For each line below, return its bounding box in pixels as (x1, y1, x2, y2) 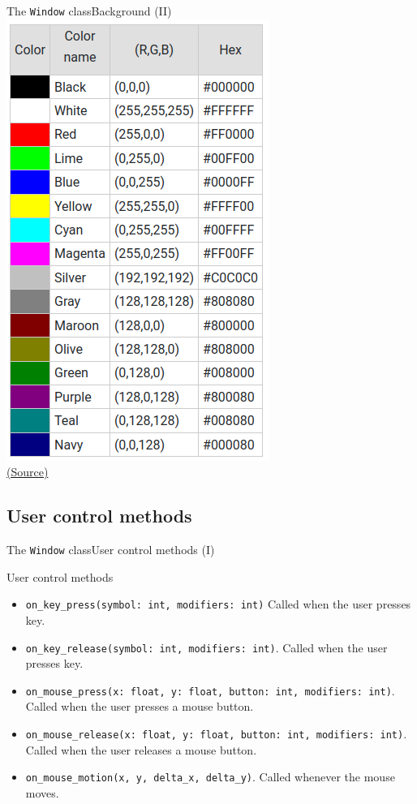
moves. (25, 784, 59, 801)
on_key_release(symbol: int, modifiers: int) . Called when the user (25, 638, 388, 656)
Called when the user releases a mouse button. (25, 741, 257, 758)
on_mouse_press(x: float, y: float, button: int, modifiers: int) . (25, 681, 395, 699)
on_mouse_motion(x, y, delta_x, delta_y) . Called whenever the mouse (25, 768, 395, 785)
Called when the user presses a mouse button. (25, 698, 254, 715)
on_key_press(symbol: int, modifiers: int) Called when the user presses (25, 595, 411, 613)
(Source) (6, 463, 49, 480)
